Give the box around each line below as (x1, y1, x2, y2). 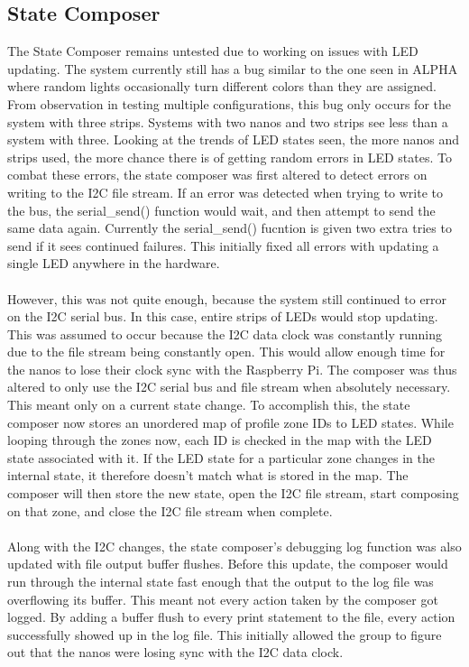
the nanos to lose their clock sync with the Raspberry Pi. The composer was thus (7, 359, 457, 378)
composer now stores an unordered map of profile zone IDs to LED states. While (7, 412, 454, 431)
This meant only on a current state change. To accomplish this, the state (7, 395, 410, 414)
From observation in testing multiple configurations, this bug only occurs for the (7, 94, 451, 113)
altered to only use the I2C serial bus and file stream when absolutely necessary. (7, 377, 451, 396)
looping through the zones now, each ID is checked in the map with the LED (7, 431, 432, 449)
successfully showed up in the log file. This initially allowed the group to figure (7, 625, 442, 644)
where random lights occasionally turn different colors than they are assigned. (7, 77, 437, 96)
